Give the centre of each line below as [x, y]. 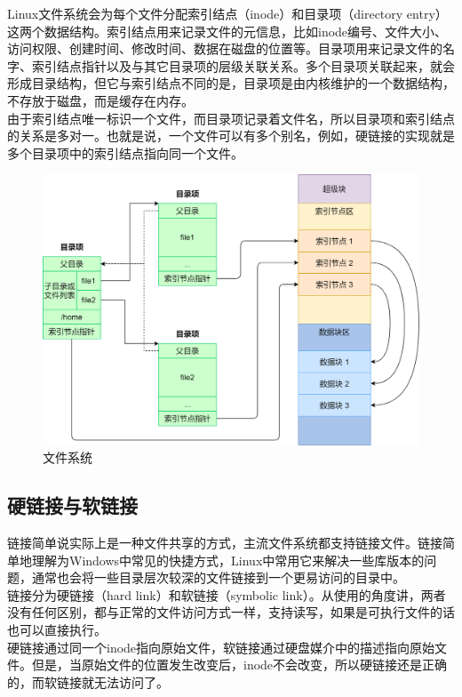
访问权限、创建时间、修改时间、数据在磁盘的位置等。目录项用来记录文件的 [225, 48]
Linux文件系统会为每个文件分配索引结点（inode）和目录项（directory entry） [227, 13]
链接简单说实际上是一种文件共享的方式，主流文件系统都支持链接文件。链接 [225, 543]
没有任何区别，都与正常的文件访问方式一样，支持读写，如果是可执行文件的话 [231, 612]
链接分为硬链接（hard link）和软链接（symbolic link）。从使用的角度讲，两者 [227, 594]
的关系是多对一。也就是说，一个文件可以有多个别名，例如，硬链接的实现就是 [231, 136]
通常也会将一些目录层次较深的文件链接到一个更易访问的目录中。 [218, 577]
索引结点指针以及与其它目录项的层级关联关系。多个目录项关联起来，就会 [243, 65]
